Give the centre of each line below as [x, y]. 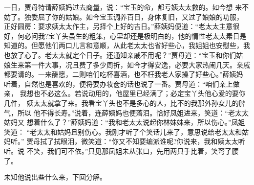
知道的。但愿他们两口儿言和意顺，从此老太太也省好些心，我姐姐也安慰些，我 [127, 45]
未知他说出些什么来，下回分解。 [55, 177]
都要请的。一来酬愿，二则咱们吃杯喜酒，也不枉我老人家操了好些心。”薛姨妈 [124, 74]
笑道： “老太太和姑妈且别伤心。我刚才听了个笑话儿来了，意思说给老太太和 [123, 131]
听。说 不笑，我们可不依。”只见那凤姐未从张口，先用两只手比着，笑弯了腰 [121, 150]
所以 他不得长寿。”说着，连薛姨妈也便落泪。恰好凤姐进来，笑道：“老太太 [133, 112]
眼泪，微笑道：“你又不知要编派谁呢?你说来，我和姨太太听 [153, 141]
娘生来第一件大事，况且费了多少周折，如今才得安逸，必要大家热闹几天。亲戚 [127, 64]
